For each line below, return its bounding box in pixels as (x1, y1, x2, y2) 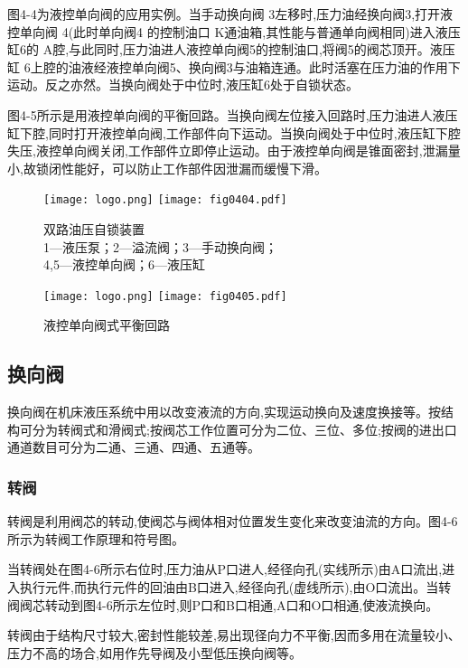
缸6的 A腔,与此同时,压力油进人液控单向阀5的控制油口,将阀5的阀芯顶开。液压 (7, 40, 455, 59)
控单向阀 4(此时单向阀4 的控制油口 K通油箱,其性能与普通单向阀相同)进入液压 (7, 22, 461, 41)
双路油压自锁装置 (43, 220, 145, 238)
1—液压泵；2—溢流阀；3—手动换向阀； (43, 237, 277, 256)
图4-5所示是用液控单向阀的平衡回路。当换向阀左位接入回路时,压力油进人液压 (7, 105, 458, 124)
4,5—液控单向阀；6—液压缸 (43, 255, 205, 274)
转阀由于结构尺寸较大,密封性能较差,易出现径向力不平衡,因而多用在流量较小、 (7, 626, 461, 644)
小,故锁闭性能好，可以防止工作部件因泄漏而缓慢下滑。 (7, 158, 327, 177)
